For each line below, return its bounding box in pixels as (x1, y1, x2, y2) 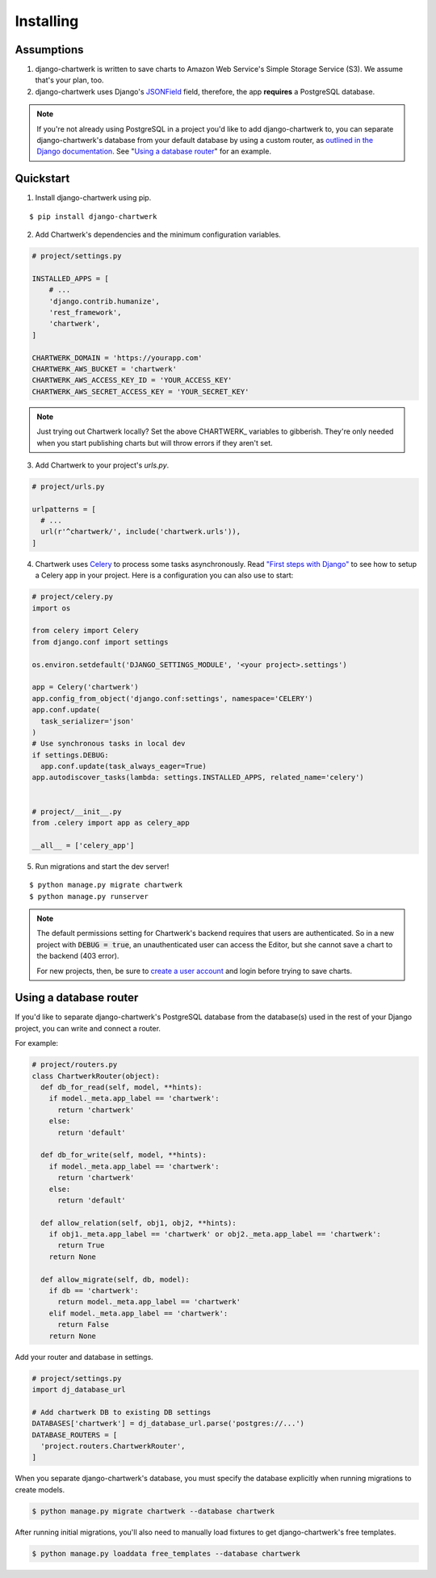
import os (31, 603, 71, 613)
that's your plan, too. (35, 75, 104, 85)
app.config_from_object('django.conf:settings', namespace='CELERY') (31, 694, 313, 703)
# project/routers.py (31, 1060, 118, 1069)
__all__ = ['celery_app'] (31, 841, 135, 850)
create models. (15, 1484, 65, 1494)
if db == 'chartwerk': (48, 1286, 139, 1295)
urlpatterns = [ (31, 505, 97, 514)
